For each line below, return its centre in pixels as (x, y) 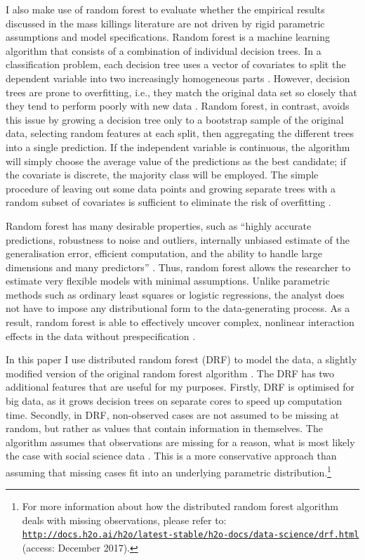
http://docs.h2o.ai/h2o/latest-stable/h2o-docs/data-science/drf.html (191, 535)
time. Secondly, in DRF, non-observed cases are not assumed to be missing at (173, 414)
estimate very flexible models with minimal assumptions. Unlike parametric (168, 281)
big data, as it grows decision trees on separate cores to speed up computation (174, 401)
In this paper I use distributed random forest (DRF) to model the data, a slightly (181, 359)
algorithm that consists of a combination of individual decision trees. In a (164, 50)
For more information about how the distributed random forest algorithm (180, 506)
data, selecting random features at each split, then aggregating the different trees (180, 133)
